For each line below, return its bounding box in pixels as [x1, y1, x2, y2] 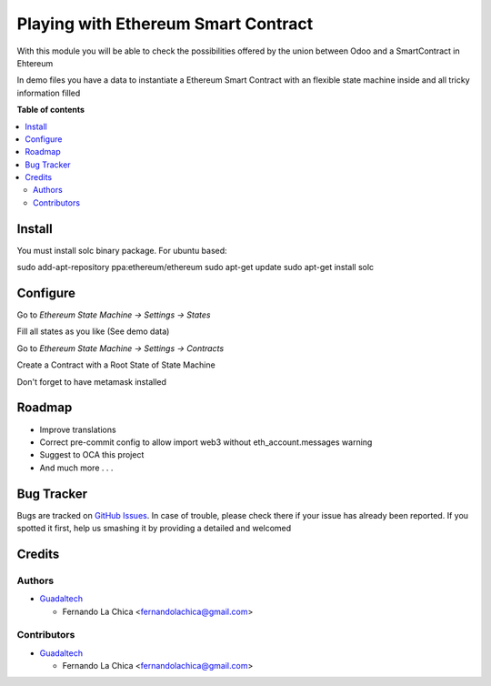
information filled [16, 87, 81, 98]
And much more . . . [39, 462, 114, 473]
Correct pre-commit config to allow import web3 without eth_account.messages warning [39, 437, 373, 448]
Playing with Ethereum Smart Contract [16, 14, 314, 34]
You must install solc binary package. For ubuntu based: [16, 245, 227, 256]
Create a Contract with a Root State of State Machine [16, 359, 215, 370]
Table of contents [16, 105, 85, 116]
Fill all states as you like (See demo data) [16, 326, 170, 337]
